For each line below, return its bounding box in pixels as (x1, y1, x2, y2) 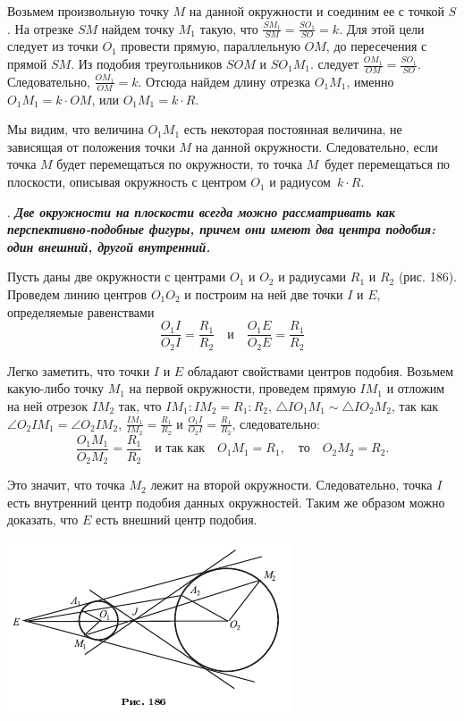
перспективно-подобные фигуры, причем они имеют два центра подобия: (7, 220, 436, 239)
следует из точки (7, 37, 98, 55)
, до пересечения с (325, 37, 427, 55)
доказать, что (7, 510, 79, 529)
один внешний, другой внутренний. (7, 237, 211, 256)
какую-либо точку (7, 379, 105, 398)
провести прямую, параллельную (121, 37, 300, 55)
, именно (346, 71, 394, 90)
